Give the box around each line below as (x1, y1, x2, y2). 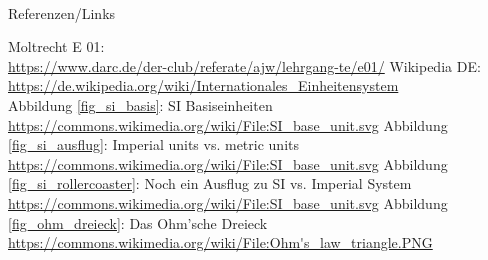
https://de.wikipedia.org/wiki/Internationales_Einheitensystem (8, 75, 399, 96)
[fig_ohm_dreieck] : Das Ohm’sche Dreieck (8, 212, 268, 233)
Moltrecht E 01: (8, 36, 105, 57)
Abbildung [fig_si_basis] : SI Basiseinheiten (8, 94, 273, 115)
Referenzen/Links (8, 2, 116, 23)
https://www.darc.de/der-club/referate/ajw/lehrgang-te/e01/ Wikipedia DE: (8, 55, 481, 76)
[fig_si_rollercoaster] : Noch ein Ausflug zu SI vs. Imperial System (8, 173, 412, 194)
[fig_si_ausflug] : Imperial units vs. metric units (8, 134, 299, 155)
